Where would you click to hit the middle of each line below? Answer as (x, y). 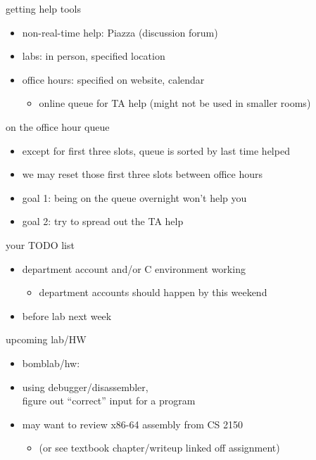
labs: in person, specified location (94, 56)
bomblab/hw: (51, 363)
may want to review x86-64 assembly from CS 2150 (133, 424)
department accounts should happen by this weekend (153, 292)
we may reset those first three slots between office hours (142, 174)
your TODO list (40, 244)
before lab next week (67, 315)
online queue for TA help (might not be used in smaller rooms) (175, 103)
